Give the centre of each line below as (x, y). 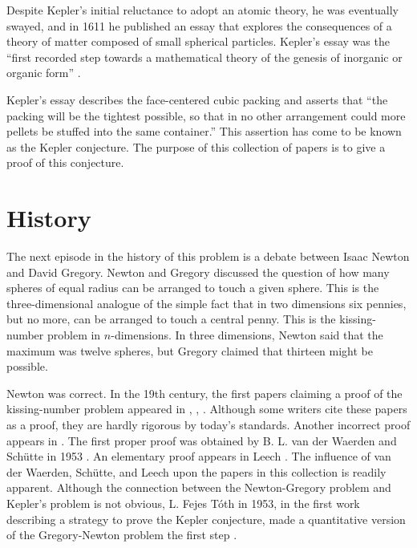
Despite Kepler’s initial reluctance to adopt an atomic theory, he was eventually (202, 10)
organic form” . (44, 73)
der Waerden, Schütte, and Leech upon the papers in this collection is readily (196, 471)
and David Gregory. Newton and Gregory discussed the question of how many (198, 272)
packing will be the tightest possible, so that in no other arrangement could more (206, 115)
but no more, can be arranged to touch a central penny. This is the (171, 319)
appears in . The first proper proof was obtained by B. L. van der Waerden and (202, 440)
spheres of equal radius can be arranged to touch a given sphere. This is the (193, 288)
